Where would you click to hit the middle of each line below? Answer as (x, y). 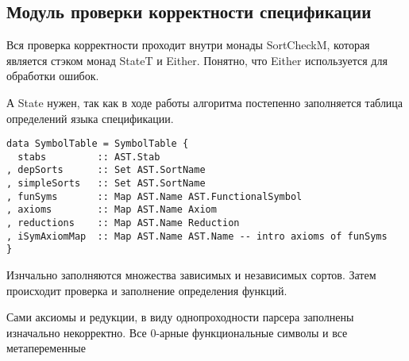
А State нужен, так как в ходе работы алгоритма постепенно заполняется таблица (205, 102)
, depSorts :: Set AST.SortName (106, 170)
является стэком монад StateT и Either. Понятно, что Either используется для (197, 60)
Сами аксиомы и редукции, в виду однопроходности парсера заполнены (180, 317)
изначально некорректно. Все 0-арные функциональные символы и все (177, 332)
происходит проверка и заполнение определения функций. (147, 290)
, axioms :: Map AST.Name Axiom (112, 210)
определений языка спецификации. (90, 118)
